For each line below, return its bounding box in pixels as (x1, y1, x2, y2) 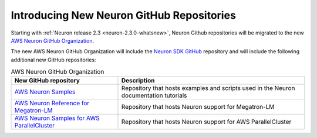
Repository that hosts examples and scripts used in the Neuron (121, 84, 295, 92)
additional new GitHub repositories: (11, 56, 96, 63)
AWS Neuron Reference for (14, 99, 90, 108)
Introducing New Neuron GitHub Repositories (11, 9, 236, 22)
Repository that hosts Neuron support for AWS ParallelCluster (121, 118, 292, 126)
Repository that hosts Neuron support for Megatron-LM (121, 103, 275, 111)
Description (121, 77, 155, 85)
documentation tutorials (121, 91, 187, 99)
